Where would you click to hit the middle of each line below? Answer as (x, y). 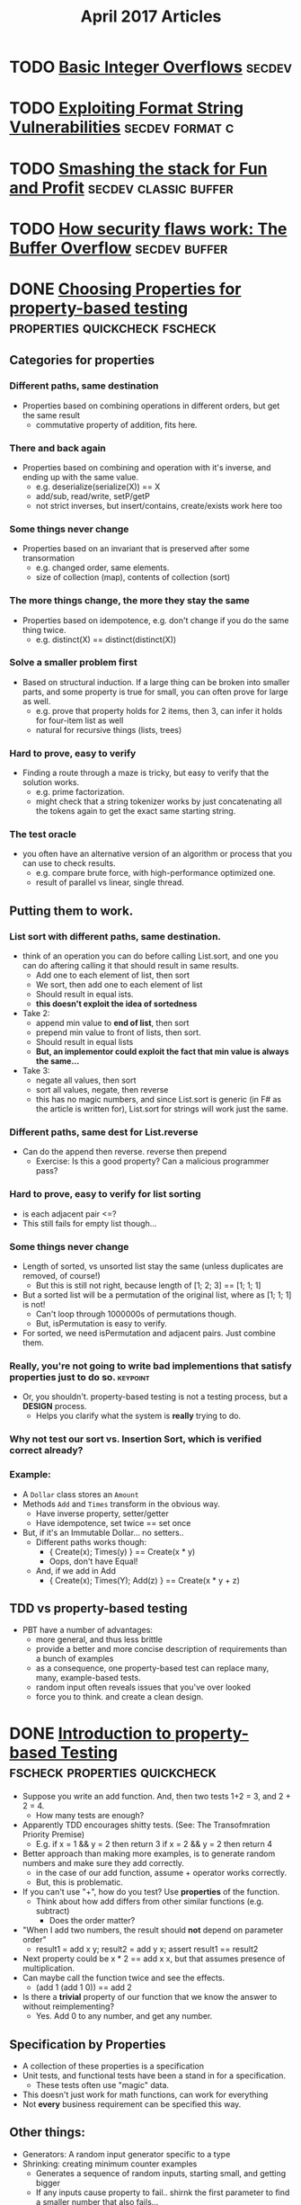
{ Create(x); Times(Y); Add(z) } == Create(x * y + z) (145, 1580)
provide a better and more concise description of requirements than (161, 1649)
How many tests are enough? (90, 1816)
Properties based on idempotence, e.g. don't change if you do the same (155, 620)
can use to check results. (69, 863)
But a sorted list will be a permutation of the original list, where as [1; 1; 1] (157, 1294)
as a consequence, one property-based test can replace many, (152, 1668)
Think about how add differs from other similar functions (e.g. (150, 1901)
